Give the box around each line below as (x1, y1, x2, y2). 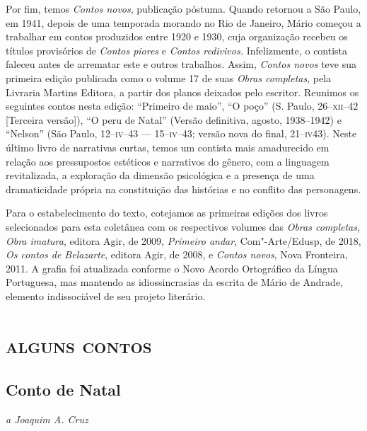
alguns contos (6, 330, 152, 359)
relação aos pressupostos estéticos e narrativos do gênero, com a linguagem (6, 154, 330, 168)
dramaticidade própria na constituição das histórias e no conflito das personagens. (6, 181, 361, 196)
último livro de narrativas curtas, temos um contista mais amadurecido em (6, 139, 330, 154)
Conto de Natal (6, 379, 121, 401)
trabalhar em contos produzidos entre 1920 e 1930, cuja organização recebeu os (6, 29, 348, 44)
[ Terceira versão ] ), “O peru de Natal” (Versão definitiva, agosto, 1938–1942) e (6, 112, 342, 127)
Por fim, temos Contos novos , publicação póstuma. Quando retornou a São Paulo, (6, 1, 361, 16)
